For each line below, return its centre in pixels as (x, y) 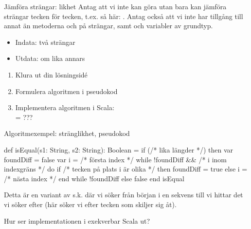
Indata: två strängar (45, 42)
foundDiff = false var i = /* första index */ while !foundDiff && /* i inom (115, 159)
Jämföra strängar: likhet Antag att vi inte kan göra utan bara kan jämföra (115, 6)
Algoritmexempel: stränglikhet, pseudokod (67, 133)
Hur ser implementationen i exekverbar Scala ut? (77, 220)
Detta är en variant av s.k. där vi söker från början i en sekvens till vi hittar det (124, 195)
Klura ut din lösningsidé (51, 74)
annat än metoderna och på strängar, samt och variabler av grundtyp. (108, 26)
